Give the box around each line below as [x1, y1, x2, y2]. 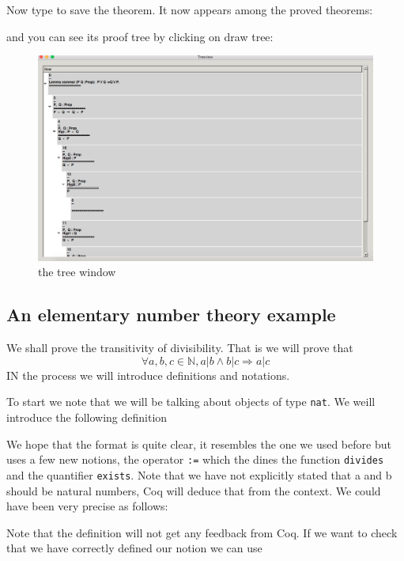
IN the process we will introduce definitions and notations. [6, 366, 290, 383]
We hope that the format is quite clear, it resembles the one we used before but [6, 435, 391, 452]
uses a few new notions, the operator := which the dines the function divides [6, 451, 384, 468]
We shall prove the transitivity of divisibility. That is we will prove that [6, 339, 353, 356]
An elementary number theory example [6, 302, 336, 327]
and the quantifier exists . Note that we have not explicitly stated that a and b [6, 466, 392, 483]
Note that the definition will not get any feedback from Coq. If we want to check [6, 524, 398, 540]
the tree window [38, 263, 116, 280]
